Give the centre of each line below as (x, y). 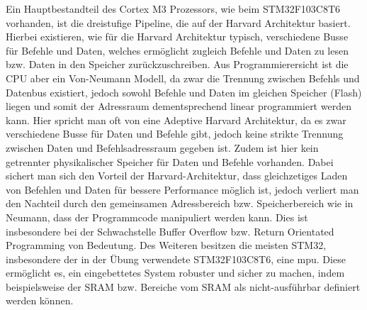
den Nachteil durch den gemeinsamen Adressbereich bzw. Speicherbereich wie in (180, 203)
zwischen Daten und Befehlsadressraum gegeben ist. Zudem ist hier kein (162, 147)
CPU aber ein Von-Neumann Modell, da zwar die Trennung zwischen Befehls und (183, 78)
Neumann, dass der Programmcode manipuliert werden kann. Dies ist (157, 217)
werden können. (40, 300)
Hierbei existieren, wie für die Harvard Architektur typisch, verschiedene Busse (177, 37)
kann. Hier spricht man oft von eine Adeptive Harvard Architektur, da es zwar (176, 120)
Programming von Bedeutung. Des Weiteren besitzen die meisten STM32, (166, 245)
